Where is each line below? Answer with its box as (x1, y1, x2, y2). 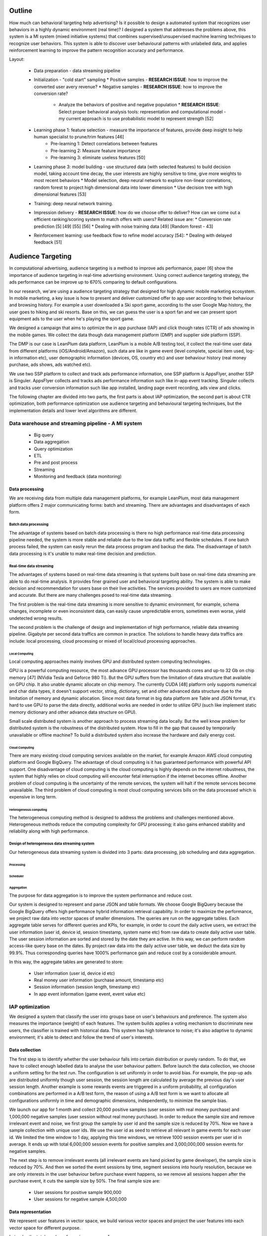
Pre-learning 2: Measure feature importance (50, 147, 141, 153)
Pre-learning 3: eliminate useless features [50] (50, 155, 145, 161)
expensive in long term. (9, 794, 57, 800)
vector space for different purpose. (9, 1225, 81, 1231)
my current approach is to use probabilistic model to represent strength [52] (58, 116, 214, 122)
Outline (9, 6, 32, 15)
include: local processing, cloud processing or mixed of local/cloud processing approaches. (9, 638, 196, 644)
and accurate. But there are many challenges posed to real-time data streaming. (9, 592, 173, 598)
